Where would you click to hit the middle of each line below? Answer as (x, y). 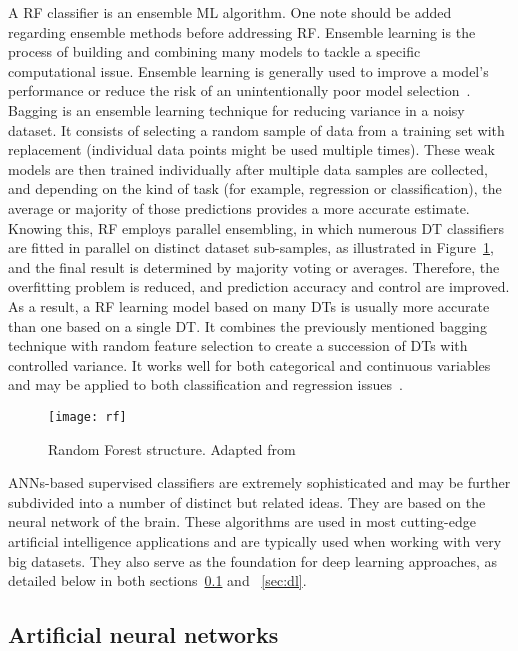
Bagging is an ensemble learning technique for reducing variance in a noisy (236, 109)
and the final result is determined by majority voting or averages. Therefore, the (254, 266)
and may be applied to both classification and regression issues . (205, 384)
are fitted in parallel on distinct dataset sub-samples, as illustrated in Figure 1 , (251, 247)
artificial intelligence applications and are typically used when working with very (255, 540)
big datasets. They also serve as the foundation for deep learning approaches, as (253, 560)
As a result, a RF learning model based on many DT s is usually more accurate (249, 305)
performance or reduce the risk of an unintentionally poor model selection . (239, 90)
